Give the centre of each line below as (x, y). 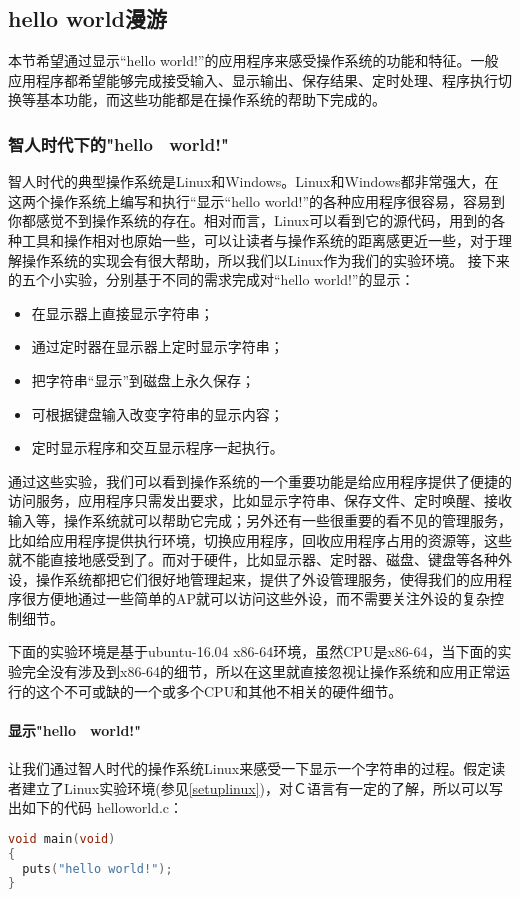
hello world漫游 (87, 18)
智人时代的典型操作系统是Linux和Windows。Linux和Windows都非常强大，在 (253, 181)
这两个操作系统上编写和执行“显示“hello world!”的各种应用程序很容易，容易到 (257, 200)
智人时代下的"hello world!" (118, 143)
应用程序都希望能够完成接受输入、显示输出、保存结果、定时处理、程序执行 (253, 79)
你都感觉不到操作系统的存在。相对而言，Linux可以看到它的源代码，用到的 (250, 220)
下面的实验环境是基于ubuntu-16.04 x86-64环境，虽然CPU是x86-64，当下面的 (253, 651)
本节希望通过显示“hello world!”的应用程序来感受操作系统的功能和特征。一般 (253, 60)
